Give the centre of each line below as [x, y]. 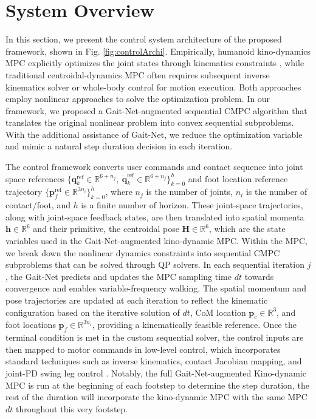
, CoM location [218, 312]
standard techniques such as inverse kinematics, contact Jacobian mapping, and [154, 361]
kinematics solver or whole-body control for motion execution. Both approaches [153, 87]
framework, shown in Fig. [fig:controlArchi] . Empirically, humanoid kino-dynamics [158, 51]
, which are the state [247, 229]
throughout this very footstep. [72, 408]
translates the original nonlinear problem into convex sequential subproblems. [150, 122]
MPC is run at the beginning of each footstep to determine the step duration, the [157, 385]
